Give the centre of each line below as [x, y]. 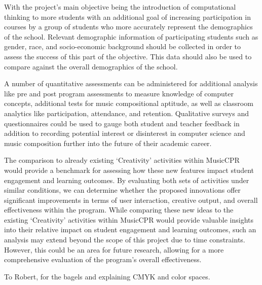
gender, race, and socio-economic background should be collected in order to [123, 46]
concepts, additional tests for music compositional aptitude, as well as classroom [129, 103]
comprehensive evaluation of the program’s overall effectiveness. [103, 259]
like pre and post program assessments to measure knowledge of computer [119, 93]
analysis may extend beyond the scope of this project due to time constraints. [125, 240]
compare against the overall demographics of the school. [91, 66]
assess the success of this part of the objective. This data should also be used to [128, 56]
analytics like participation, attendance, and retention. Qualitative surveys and [127, 113]
